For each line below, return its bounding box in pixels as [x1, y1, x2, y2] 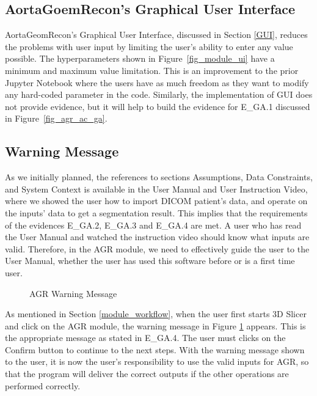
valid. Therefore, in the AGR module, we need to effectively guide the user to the [5, 242, 310, 255]
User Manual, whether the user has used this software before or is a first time [5, 254, 295, 267]
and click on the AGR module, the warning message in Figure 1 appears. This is [5, 319, 306, 332]
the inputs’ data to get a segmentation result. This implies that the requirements [5, 206, 308, 219]
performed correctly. [5, 379, 81, 392]
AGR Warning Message [29, 287, 117, 299]
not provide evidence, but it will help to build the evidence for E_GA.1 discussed [5, 100, 310, 112]
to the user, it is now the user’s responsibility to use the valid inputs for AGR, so [5, 355, 309, 368]
